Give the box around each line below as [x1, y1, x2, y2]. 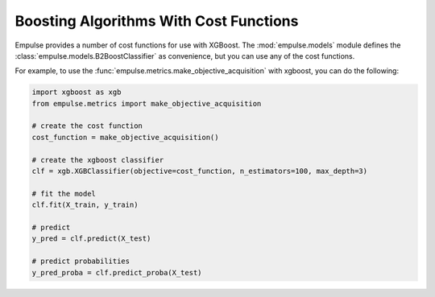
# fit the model [31, 189, 97, 198]
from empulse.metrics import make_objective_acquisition [31, 99, 262, 108]
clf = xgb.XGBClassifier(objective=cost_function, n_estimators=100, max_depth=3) [31, 167, 368, 176]
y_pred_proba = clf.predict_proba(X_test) [31, 268, 202, 277]
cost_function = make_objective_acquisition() [31, 133, 219, 142]
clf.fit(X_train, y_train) [31, 200, 139, 209]
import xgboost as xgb [31, 88, 122, 97]
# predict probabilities [31, 257, 130, 266]
